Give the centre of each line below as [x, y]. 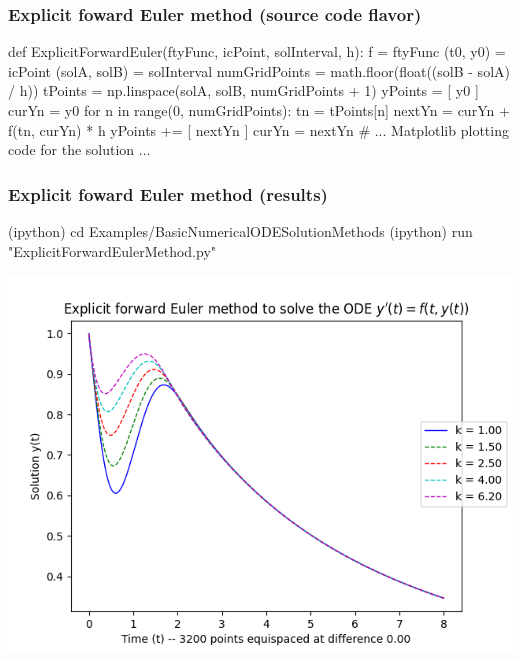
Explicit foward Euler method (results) [168, 193]
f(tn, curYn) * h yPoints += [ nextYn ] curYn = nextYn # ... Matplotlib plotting [258, 129]
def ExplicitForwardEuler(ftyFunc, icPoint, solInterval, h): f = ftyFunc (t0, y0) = [257, 51]
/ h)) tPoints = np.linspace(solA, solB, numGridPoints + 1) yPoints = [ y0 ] [243, 90]
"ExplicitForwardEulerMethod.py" [112, 250]
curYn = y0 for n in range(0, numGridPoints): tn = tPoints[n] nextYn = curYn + [259, 110]
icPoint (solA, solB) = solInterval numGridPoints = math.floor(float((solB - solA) [259, 70]
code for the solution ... [79, 149]
